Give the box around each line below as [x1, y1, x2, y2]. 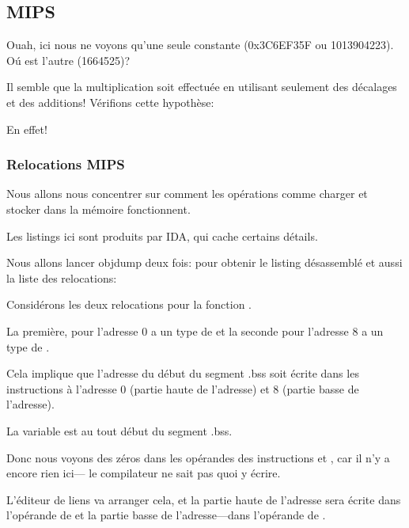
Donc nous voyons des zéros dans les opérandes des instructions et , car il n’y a [6, 449, 390, 465]
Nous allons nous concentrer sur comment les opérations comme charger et [6, 185, 368, 202]
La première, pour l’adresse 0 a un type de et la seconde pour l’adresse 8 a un [6, 322, 384, 339]
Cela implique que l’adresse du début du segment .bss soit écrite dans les [6, 365, 359, 382]
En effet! [6, 120, 47, 137]
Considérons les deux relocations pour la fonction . [6, 296, 252, 313]
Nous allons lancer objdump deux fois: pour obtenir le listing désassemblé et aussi [6, 254, 403, 271]
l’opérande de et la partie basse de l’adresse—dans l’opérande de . [6, 507, 326, 523]
